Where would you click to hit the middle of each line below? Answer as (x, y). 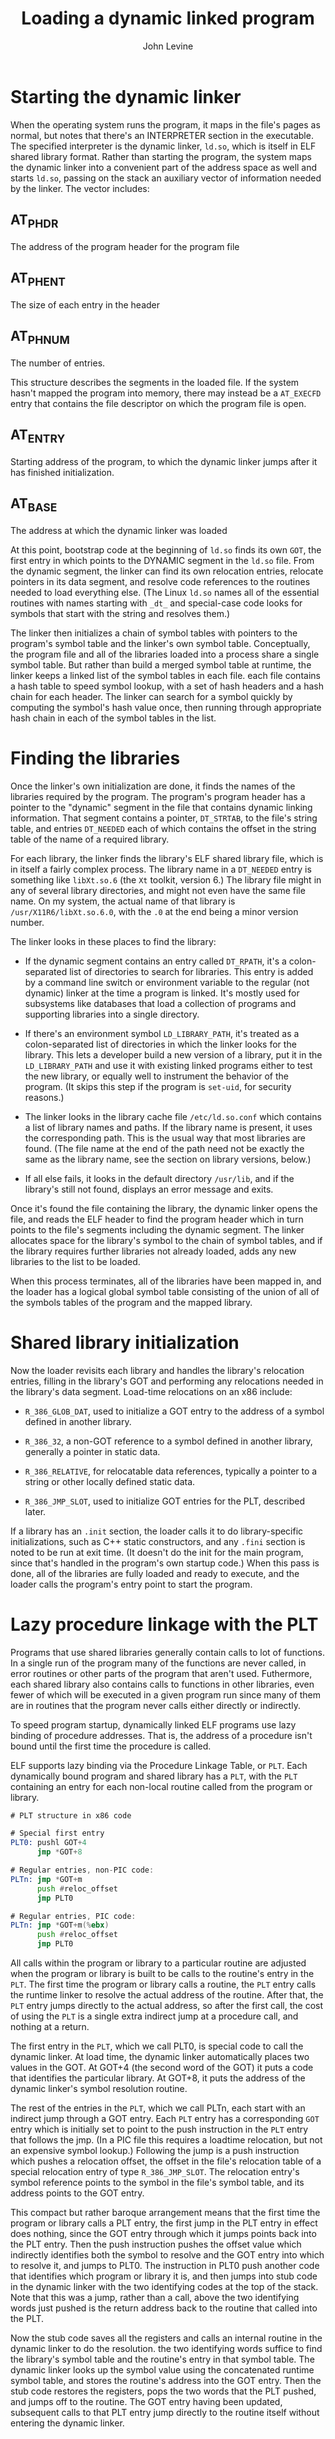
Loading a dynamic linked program (168, 18)
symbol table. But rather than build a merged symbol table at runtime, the (161, 664)
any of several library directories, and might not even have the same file (158, 890)
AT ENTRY (38, 436)
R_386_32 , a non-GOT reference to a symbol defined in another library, (168, 1441)
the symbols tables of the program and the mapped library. (131, 1302)
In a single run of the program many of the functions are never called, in (158, 1663)
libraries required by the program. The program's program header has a (158, 796)
